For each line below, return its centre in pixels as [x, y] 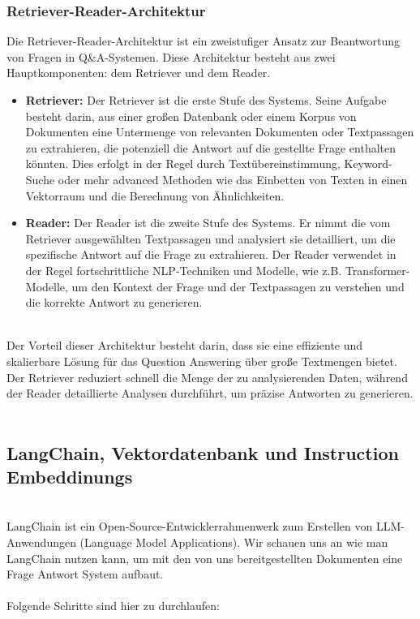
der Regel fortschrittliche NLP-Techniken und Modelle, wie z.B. [184, 270]
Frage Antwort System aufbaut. [85, 574]
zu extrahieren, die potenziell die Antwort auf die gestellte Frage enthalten [210, 147]
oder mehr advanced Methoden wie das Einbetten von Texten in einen [233, 179]
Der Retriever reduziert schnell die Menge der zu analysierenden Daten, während [207, 377]
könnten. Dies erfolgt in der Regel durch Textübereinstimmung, [183, 163]
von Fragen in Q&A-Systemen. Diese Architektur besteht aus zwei [171, 56]
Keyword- [368, 163]
